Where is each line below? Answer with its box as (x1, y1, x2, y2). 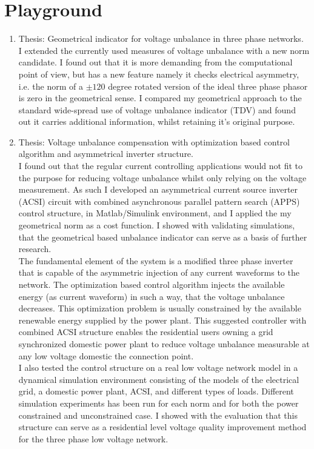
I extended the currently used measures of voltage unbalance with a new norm (18, 44, 310, 56)
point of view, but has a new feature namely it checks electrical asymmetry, (18, 67, 299, 80)
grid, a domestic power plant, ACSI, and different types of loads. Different (18, 385, 294, 397)
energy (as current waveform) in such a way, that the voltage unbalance (18, 290, 285, 302)
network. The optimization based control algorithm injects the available (18, 278, 285, 290)
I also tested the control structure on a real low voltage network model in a (18, 361, 298, 374)
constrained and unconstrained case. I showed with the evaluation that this (18, 408, 298, 421)
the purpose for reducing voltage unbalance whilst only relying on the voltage (18, 171, 307, 184)
